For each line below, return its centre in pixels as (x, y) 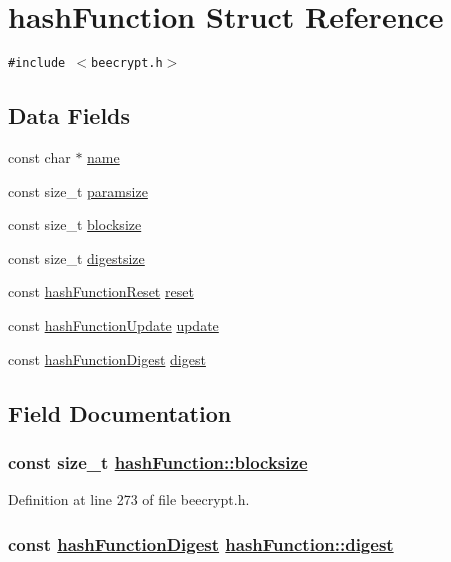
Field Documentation (120, 412)
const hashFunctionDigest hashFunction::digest (201, 543)
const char (39, 156)
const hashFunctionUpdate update (113, 324)
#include (37, 63)
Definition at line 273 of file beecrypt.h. (129, 499)
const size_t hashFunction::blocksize (158, 461)
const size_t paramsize (78, 190)
